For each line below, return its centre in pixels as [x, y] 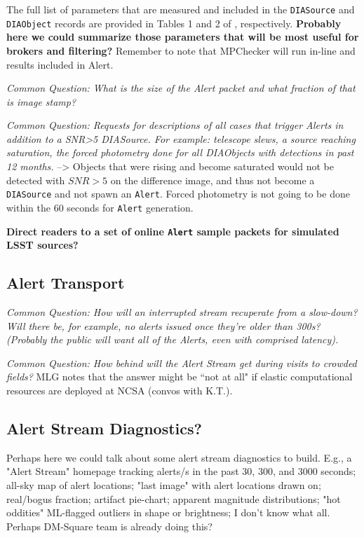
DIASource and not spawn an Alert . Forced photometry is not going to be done [178, 194]
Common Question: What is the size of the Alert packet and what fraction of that [181, 88]
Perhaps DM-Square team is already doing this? [109, 526]
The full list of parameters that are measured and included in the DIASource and [181, 9]
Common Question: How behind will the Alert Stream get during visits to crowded [182, 363]
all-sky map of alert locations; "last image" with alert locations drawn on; [164, 484]
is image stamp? [41, 101]
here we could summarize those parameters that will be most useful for [183, 37]
